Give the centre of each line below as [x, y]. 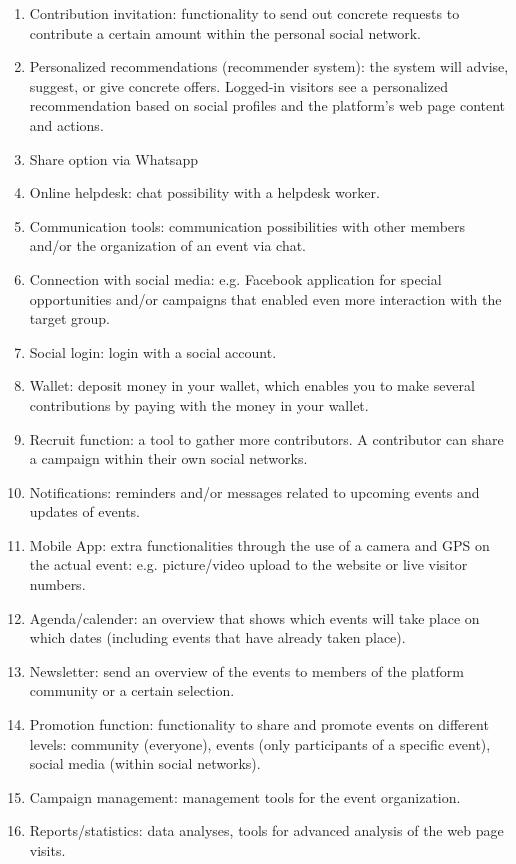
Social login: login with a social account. [153, 351]
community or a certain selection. [132, 690]
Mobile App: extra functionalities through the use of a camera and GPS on [259, 544]
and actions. [66, 124]
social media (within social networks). [145, 763]
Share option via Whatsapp [113, 158]
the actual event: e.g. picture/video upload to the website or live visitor [248, 564]
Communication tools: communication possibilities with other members [247, 225]
